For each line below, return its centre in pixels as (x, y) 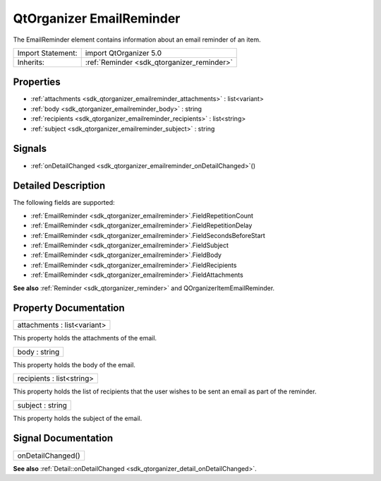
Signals (30, 149)
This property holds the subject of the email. (78, 418)
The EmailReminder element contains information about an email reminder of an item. (137, 40)
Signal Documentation (63, 438)
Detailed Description (59, 186)
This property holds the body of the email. (74, 364)
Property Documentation (69, 308)
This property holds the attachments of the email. (85, 338)
